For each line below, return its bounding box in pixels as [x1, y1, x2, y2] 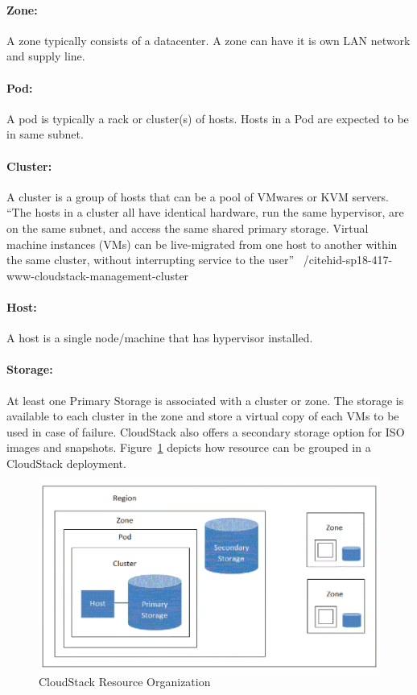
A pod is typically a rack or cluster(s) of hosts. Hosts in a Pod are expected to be [6, 110, 409, 126]
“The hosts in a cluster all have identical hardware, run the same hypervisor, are [6, 204, 404, 221]
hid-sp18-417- [326, 251, 393, 268]
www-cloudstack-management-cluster [6, 267, 189, 283]
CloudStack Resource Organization [39, 673, 211, 690]
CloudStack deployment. [6, 454, 126, 471]
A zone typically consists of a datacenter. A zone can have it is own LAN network [6, 31, 411, 48]
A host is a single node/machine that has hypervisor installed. [6, 329, 313, 346]
